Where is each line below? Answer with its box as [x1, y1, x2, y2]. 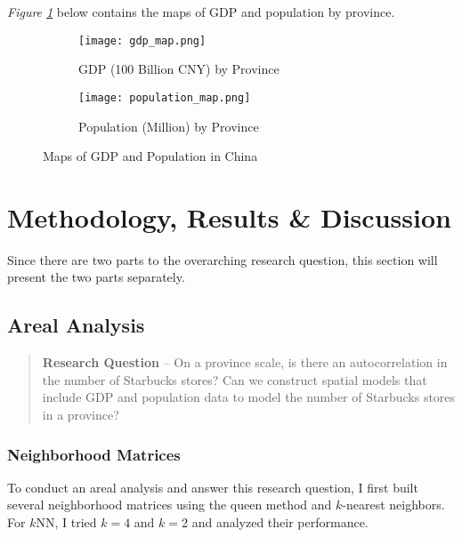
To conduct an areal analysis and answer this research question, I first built [7, 477, 418, 496]
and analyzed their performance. [191, 512, 369, 531]
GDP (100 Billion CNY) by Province [78, 60, 280, 78]
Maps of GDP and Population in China [43, 147, 258, 165]
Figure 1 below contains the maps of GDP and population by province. [7, 3, 395, 20]
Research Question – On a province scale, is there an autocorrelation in [42, 353, 448, 372]
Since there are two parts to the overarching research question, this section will [7, 250, 438, 268]
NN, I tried [36, 512, 97, 531]
